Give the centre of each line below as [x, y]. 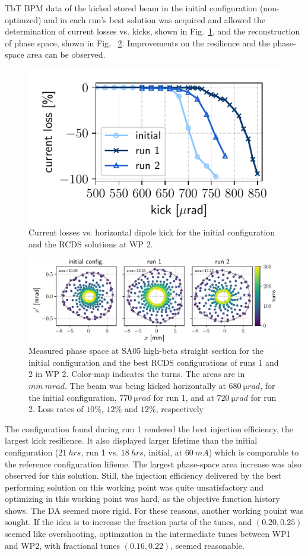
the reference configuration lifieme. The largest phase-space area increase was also [153, 464]
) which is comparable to [254, 452]
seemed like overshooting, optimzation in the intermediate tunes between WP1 [148, 534]
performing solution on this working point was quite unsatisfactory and [134, 487]
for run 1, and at [184, 397]
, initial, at [163, 452]
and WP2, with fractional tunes [63, 545]
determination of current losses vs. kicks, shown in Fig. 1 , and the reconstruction [153, 31]
